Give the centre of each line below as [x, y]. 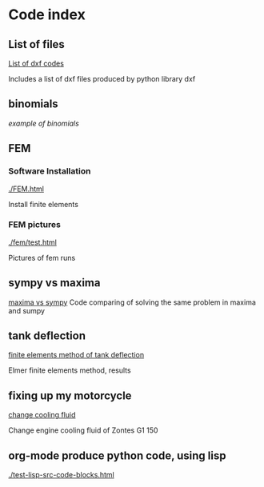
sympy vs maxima [54, 283]
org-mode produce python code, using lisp [117, 455]
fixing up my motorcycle [70, 395]
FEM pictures [35, 225]
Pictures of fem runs [42, 257]
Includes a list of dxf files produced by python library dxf [102, 79]
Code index [47, 15]
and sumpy [27, 310]
